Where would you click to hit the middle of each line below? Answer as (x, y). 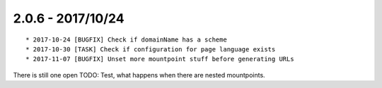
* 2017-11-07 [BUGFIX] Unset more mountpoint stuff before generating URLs (160, 59)
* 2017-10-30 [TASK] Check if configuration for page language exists (151, 49)
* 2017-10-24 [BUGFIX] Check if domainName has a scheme (127, 39)
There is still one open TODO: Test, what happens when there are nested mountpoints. (139, 75)
